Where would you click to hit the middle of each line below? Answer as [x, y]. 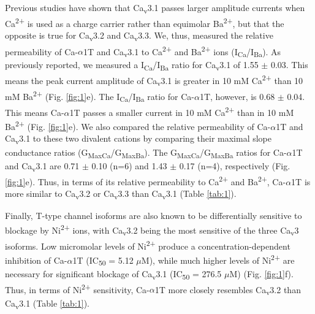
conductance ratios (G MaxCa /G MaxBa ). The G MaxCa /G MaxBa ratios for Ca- [146, 153]
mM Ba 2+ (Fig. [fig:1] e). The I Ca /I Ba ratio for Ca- [100, 96]
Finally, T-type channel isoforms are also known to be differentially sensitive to [154, 216]
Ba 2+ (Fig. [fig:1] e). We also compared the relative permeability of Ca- [138, 125]
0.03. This [289, 65]
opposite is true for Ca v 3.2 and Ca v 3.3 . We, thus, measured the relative [139, 36]
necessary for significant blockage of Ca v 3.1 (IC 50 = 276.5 [113, 274]
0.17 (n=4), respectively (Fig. [235, 165]
